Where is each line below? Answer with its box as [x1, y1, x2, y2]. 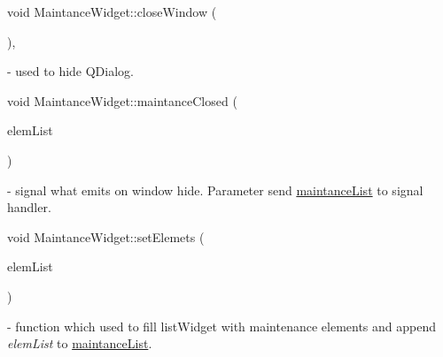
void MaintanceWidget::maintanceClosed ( [7, 91, 237, 110]
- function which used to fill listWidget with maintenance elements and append [7, 316, 437, 335]
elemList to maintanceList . [7, 334, 152, 353]
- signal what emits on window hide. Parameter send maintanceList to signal [7, 180, 424, 199]
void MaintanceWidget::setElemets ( [7, 227, 205, 246]
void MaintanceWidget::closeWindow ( [7, 3, 217, 20]
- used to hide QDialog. [7, 62, 134, 80]
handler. [7, 198, 51, 216]
